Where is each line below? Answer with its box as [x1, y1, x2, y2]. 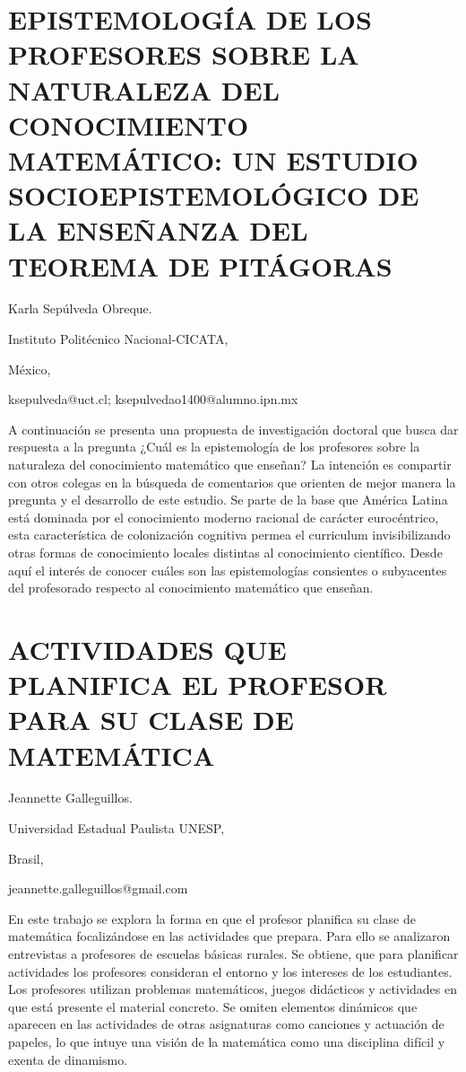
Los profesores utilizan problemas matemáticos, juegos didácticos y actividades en [8, 980, 458, 998]
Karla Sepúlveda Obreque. [8, 299, 152, 318]
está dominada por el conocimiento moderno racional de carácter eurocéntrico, [8, 507, 439, 526]
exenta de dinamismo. [8, 1050, 128, 1068]
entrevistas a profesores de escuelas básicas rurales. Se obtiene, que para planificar [8, 945, 459, 962]
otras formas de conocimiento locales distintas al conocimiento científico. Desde [8, 542, 443, 561]
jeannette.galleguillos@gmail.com [8, 879, 188, 898]
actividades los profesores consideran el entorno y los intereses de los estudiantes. [8, 962, 453, 980]
